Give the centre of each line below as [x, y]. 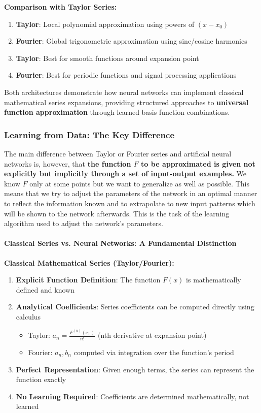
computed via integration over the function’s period [154, 352]
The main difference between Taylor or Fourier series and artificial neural [118, 153]
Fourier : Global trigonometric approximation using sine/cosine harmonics [132, 41]
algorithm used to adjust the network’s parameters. [84, 223]
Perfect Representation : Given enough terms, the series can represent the [135, 369]
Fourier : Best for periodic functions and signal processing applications [126, 75]
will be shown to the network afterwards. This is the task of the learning [117, 213]
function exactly [41, 379]
